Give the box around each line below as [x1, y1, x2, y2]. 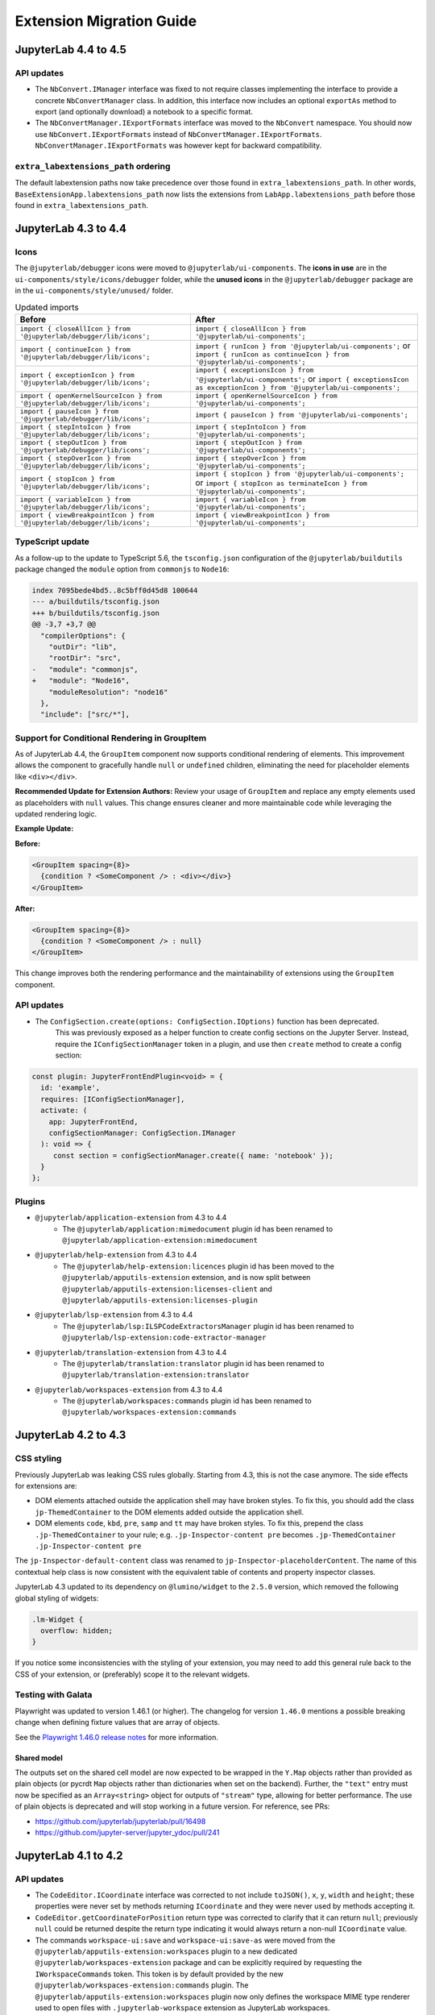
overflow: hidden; [40, 1626, 113, 1635]
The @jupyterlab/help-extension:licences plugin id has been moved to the [62, 1261, 334, 1271]
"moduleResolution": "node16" [48, 688, 168, 696]
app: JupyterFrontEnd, [48, 1117, 139, 1126]
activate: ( [40, 1106, 88, 1116]
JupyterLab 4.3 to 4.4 [14, 222, 126, 235]
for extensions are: [14, 1481, 77, 1491]
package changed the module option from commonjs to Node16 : [14, 564, 230, 574]
